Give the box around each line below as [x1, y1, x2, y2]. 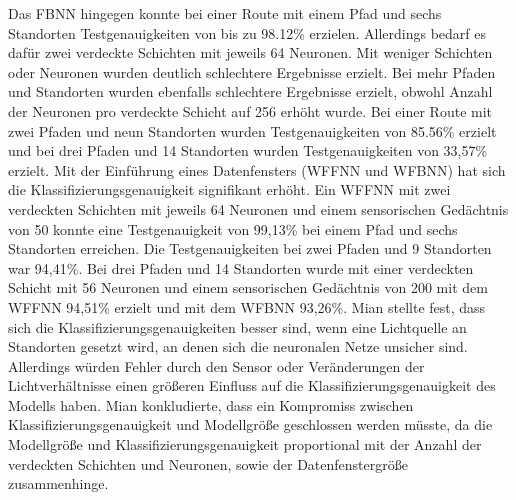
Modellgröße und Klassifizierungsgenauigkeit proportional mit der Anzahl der [8, 434, 482, 455]
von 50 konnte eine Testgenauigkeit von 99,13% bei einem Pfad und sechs [8, 218, 458, 239]
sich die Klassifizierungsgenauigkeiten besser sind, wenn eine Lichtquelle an [8, 316, 467, 337]
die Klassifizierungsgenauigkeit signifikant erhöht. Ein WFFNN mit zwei [8, 179, 451, 200]
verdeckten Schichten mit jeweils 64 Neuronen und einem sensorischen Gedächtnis [8, 198, 509, 219]
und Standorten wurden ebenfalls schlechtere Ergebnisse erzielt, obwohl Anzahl [8, 81, 493, 102]
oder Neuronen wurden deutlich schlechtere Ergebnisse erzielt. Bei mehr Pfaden [8, 61, 496, 82]
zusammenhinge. [8, 473, 109, 494]
